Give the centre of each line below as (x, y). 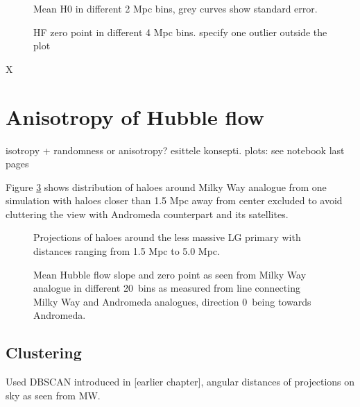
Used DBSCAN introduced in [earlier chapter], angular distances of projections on (180, 382)
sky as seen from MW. (53, 395)
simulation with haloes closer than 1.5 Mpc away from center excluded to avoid (174, 200)
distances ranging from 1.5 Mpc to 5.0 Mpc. (127, 251)
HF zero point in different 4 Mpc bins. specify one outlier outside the (180, 32)
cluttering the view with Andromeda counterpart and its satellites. (147, 214)
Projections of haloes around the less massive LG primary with (167, 237)
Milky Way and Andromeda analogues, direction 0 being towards (172, 301)
